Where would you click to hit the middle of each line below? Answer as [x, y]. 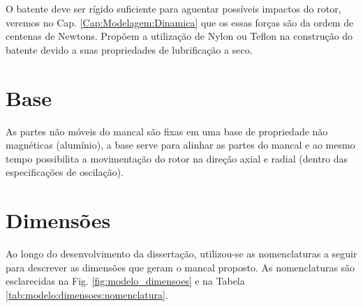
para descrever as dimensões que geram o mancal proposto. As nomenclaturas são [180, 267]
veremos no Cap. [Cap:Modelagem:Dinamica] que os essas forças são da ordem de [180, 22]
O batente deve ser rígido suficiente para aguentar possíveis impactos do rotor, [173, 8]
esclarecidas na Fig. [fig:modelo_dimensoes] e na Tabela [125, 281]
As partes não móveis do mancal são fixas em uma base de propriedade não [167, 131]
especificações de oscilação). [65, 172]
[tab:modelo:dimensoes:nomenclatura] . [87, 294]
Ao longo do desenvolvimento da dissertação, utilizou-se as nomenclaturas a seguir [181, 253]
